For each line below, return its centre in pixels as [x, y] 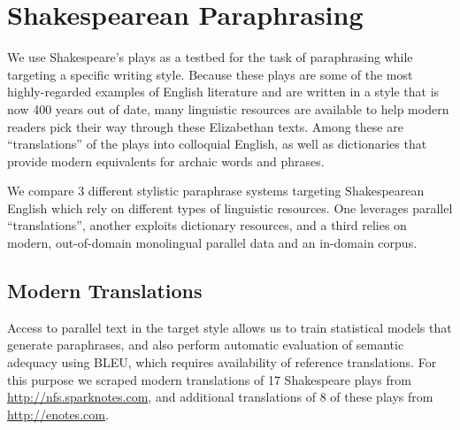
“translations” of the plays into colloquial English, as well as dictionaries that [217, 144]
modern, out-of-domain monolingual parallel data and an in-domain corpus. [212, 243]
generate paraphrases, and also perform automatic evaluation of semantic [206, 345]
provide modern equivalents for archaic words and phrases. [166, 161]
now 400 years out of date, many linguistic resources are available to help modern [228, 108]
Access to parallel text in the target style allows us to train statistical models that [230, 327]
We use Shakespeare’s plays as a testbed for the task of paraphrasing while [210, 57]
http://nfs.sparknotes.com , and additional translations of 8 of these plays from [220, 397]
